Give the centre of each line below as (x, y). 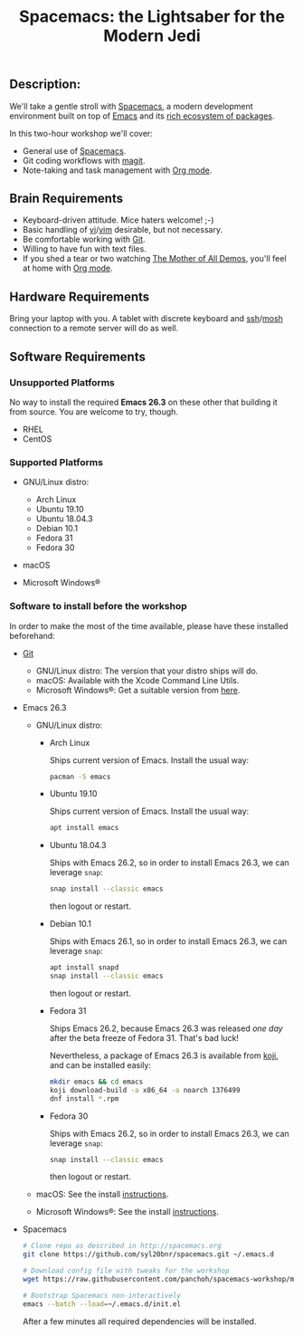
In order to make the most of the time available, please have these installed (149, 625)
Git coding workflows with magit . (84, 160)
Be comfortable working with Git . (84, 239)
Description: (45, 85)
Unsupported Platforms (62, 382)
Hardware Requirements (80, 296)
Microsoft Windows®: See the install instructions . (128, 1212)
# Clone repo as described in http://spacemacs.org (122, 1246)
